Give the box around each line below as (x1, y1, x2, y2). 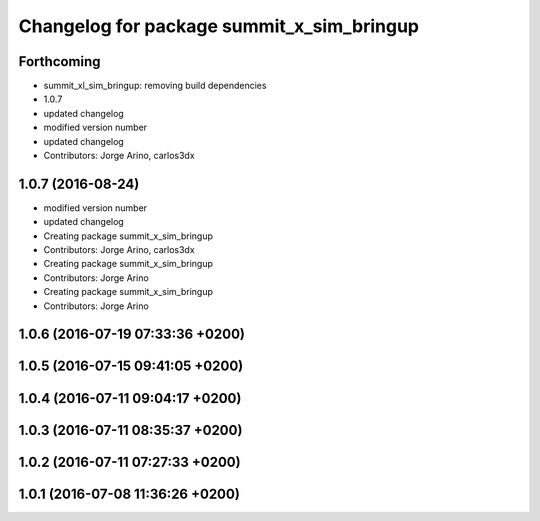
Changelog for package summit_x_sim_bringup (18, 15, 420, 37)
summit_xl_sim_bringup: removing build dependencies (43, 80, 267, 92)
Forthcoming (18, 53, 101, 70)
